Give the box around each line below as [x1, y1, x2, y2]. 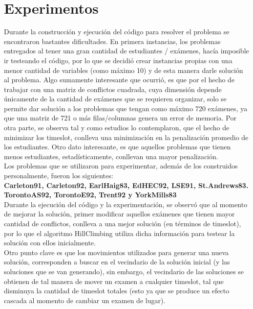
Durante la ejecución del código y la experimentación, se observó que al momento [4, 199, 248, 209]
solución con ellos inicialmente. [4, 238, 96, 248]
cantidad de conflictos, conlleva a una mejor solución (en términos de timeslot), [4, 218, 241, 228]
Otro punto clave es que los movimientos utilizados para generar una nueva [4, 247, 229, 257]
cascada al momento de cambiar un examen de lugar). [4, 295, 166, 305]
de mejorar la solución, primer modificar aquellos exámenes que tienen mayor [4, 209, 235, 219]
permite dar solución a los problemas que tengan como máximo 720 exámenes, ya [4, 103, 248, 113]
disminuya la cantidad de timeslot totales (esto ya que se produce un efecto [4, 285, 230, 296]
